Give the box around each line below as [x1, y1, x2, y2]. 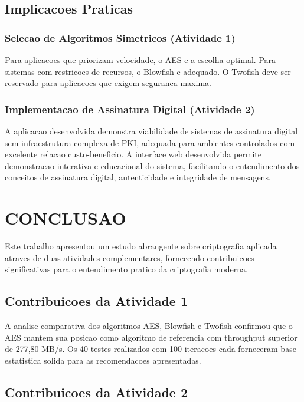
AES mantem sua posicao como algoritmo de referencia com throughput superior [5, 331, 298, 343]
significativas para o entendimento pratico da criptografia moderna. [5, 263, 248, 275]
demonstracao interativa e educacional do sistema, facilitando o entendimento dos [5, 159, 300, 172]
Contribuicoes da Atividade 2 [5, 383, 188, 401]
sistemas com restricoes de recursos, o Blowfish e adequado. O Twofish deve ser [5, 65, 291, 77]
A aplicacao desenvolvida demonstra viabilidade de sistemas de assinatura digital [5, 125, 298, 137]
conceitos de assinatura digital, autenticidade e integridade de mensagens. [5, 171, 271, 183]
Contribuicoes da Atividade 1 [5, 292, 188, 310]
